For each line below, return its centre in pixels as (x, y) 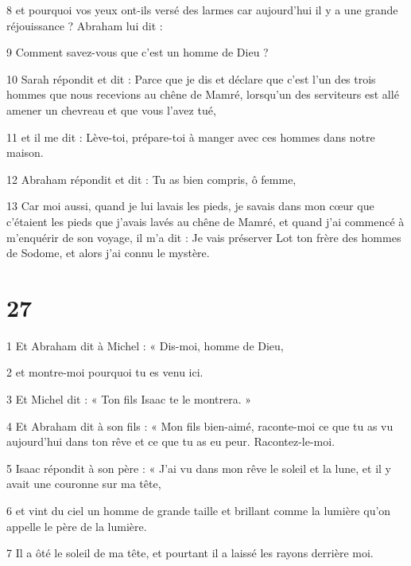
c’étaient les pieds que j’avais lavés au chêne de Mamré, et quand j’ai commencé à (205, 221)
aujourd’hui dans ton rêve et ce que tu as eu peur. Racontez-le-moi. (171, 441)
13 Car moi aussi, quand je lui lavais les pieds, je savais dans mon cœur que (190, 206)
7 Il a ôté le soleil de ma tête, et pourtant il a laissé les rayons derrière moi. (190, 553)
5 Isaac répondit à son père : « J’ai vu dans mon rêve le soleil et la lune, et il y (199, 468)
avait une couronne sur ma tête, (84, 484)
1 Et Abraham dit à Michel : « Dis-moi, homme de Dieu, (145, 345)
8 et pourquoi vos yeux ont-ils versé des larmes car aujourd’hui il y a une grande (202, 10)
